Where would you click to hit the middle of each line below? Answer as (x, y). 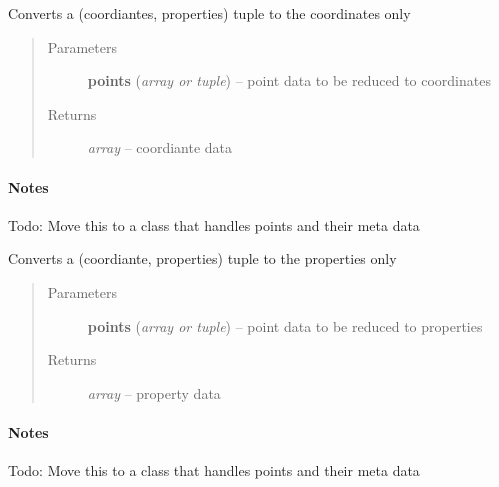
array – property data (154, 392)
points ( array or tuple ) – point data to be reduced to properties (285, 325)
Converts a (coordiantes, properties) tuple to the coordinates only (209, 13)
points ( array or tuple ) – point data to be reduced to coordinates (289, 80)
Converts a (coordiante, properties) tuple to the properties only (202, 258)
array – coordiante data (160, 147)
